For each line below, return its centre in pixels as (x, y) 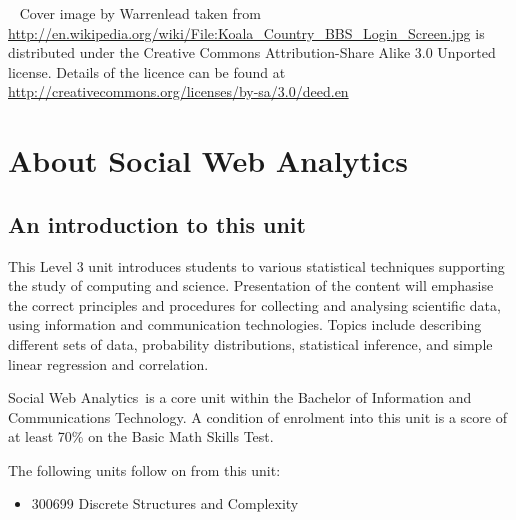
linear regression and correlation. (108, 363)
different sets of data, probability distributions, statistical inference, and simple (250, 343)
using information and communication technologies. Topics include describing (245, 324)
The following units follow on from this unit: (144, 469)
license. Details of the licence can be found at (147, 71)
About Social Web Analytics (208, 160)
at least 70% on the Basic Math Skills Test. (141, 436)
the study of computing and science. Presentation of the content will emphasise (251, 285)
